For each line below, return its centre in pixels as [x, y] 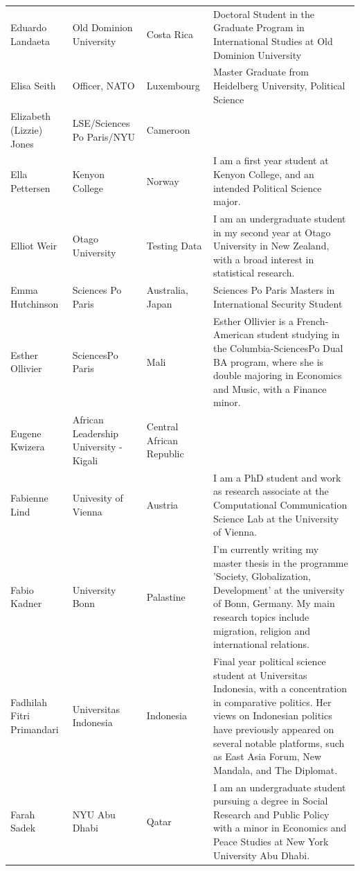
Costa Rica [170, 34]
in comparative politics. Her [272, 702]
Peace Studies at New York [271, 841]
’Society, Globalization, [262, 576]
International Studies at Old [273, 41]
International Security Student [278, 303]
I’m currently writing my [266, 548]
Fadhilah [29, 702]
